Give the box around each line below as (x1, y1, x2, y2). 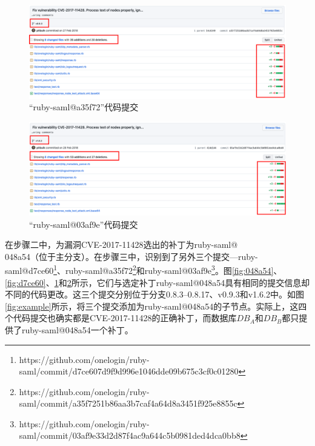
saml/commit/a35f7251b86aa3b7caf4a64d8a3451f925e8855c (19, 397, 237, 410)
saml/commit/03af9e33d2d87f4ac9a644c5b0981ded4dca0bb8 (19, 429, 240, 442)
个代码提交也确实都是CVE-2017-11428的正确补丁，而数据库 (5, 311, 237, 324)
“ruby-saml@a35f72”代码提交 (29, 101, 139, 113)
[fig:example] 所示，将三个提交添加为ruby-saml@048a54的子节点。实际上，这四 (5, 299, 307, 312)
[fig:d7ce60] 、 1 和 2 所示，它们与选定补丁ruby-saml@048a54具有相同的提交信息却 (5, 276, 310, 288)
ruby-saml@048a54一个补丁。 (21, 323, 133, 336)
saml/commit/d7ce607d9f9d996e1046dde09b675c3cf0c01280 (19, 365, 239, 378)
